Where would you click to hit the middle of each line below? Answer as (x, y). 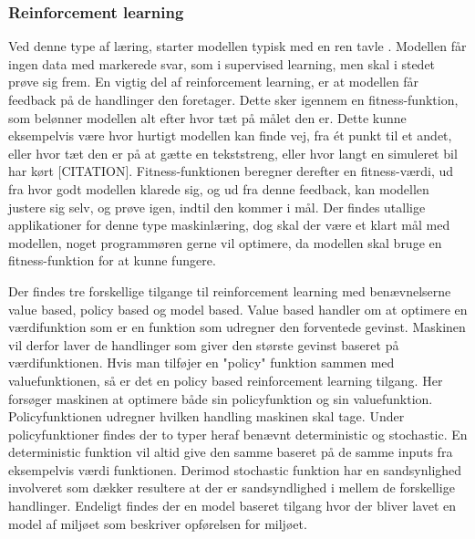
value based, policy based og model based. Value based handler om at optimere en (238, 309)
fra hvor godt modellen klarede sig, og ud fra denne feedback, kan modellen (219, 188)
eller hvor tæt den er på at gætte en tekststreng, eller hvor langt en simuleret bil (233, 153)
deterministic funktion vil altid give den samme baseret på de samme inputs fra (231, 452)
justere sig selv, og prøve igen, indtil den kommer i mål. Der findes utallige (217, 207)
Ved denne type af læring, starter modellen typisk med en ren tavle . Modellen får (237, 46)
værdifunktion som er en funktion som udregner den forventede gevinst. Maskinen (237, 327)
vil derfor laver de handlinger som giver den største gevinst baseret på (204, 344)
